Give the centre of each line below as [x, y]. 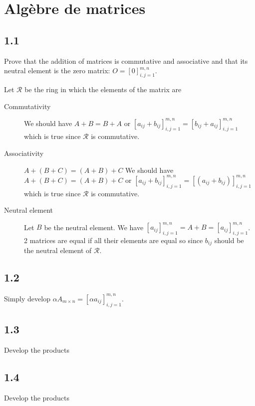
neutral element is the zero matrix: [57, 70]
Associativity [24, 153]
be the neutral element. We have [94, 227]
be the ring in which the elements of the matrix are [103, 89]
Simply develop [27, 298]
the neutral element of [58, 250]
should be [229, 240]
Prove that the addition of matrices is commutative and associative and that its [126, 61]
